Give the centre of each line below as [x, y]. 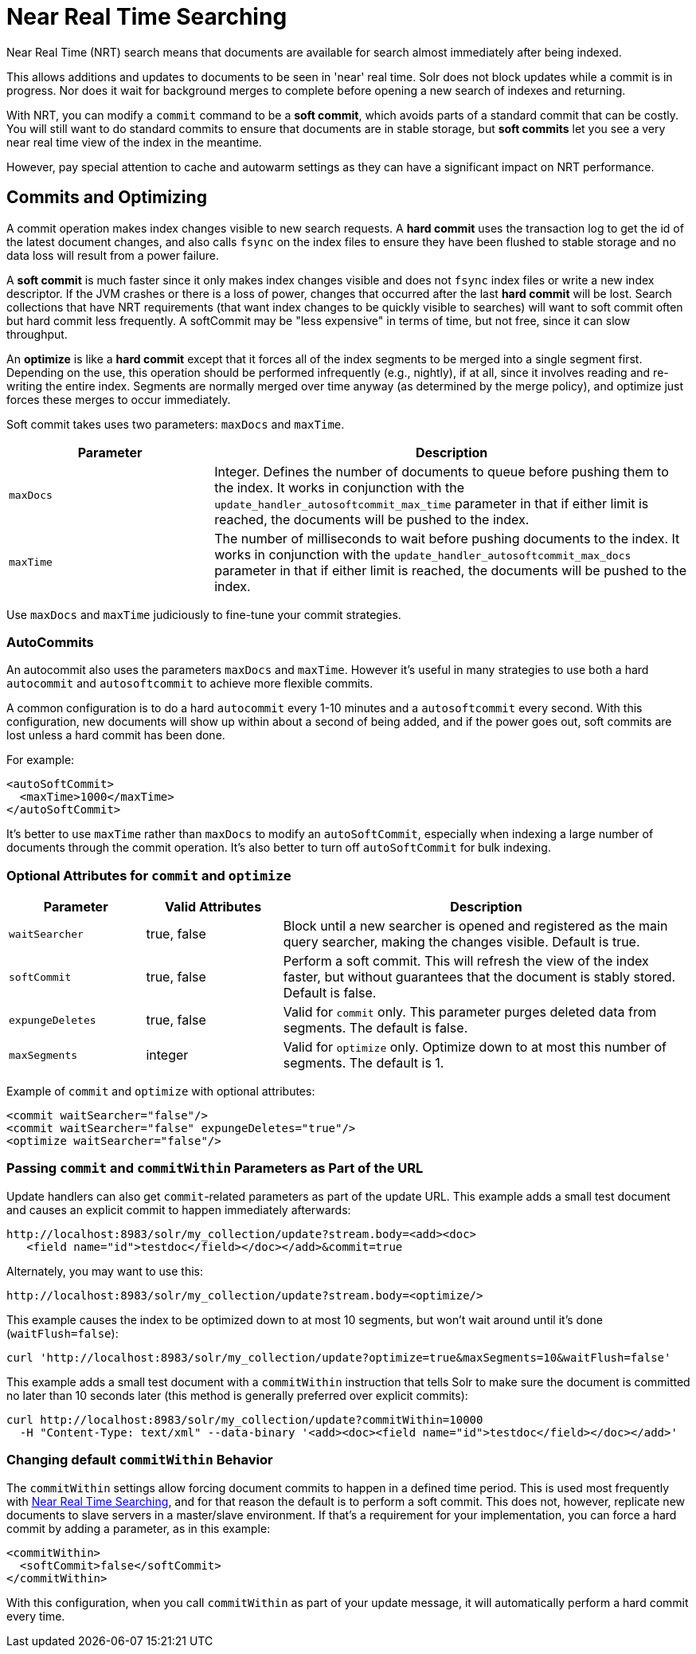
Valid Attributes [213, 907]
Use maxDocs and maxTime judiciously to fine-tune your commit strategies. [204, 614]
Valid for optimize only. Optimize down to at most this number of [475, 1047]
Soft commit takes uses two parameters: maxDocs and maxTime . [176, 424]
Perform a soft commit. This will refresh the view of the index [466, 961]
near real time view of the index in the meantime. [134, 142]
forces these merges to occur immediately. [119, 399]
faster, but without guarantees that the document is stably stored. [479, 977]
